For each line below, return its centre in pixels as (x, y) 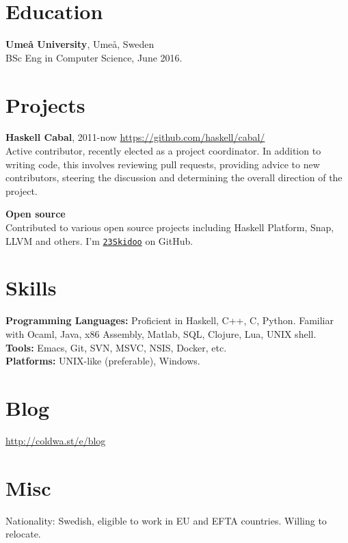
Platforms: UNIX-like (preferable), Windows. (103, 361)
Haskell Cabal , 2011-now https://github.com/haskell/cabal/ (135, 137)
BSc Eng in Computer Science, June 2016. (94, 57)
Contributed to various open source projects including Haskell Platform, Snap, (170, 227)
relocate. (23, 534)
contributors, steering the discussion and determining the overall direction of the (174, 177)
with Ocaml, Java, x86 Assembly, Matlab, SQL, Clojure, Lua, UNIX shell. (161, 333)
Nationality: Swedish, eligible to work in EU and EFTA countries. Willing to (166, 520)
